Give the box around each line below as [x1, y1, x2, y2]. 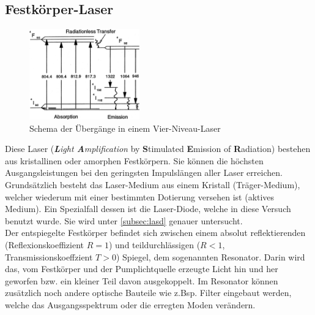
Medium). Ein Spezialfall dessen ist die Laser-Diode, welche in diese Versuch [5, 202, 291, 215]
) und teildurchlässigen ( [108, 238, 201, 251]
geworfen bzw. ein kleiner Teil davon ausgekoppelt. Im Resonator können [5, 274, 278, 287]
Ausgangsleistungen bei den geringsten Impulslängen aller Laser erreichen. [5, 166, 283, 179]
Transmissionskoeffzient [5, 250, 93, 263]
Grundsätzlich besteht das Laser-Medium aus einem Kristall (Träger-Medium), [5, 178, 300, 191]
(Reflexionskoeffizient [5, 238, 84, 251]
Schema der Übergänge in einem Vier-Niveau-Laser [29, 121, 221, 134]
